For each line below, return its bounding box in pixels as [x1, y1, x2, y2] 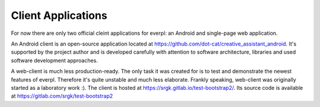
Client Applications [11, 9, 108, 22]
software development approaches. [11, 57, 98, 64]
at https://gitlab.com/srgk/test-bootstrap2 [11, 92, 113, 100]
